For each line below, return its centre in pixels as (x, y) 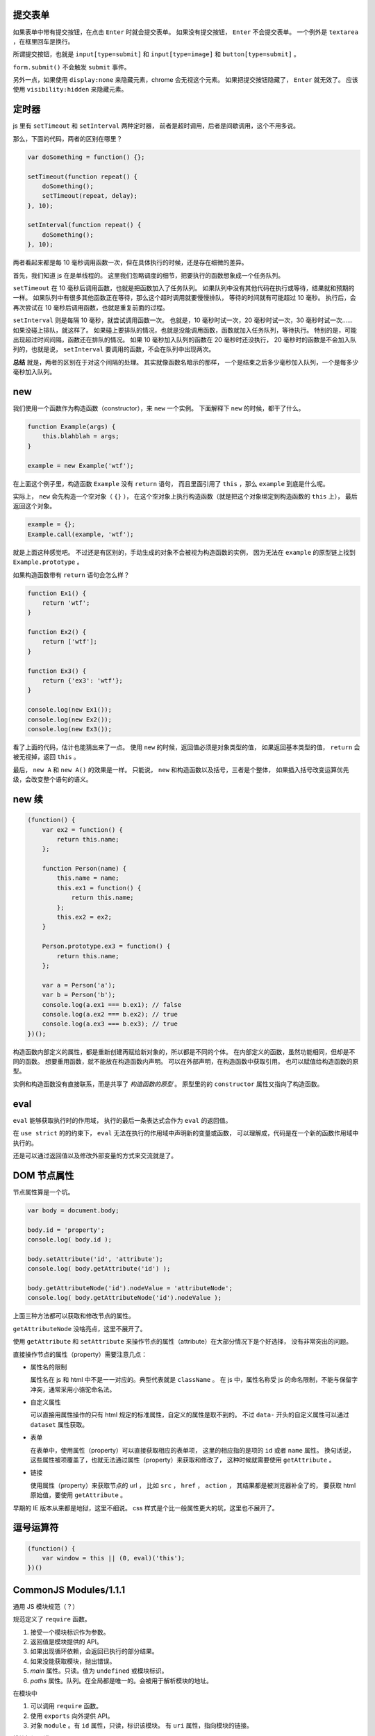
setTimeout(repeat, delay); (90, 196)
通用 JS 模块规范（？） (46, 1606)
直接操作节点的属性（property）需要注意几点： (80, 1354)
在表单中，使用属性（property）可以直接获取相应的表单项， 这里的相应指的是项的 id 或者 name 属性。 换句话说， (193, 1450)
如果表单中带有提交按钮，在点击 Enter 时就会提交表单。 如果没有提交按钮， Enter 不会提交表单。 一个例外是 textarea (186, 32)
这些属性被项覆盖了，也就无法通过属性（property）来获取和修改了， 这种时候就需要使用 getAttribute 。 (183, 1460)
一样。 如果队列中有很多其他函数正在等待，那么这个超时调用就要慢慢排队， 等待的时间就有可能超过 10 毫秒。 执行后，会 (185, 298)
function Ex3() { (57, 671)
